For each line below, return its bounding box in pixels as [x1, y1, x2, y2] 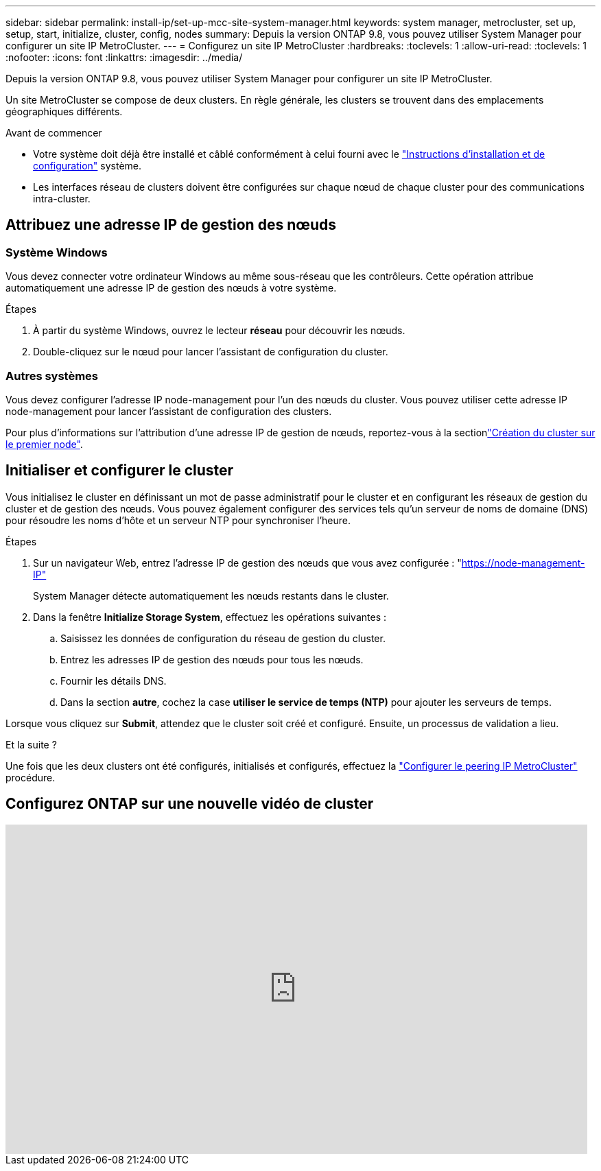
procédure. [5, 771, 56, 783]
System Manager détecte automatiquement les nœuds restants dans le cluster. [33, 589, 389, 602]
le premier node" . [5, 438, 83, 450]
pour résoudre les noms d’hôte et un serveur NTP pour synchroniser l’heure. [5, 514, 351, 526]
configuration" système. [33, 160, 142, 171]
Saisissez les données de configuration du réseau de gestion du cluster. [60, 632, 386, 644]
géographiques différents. [5, 106, 123, 117]
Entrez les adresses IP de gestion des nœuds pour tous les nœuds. [60, 653, 364, 665]
